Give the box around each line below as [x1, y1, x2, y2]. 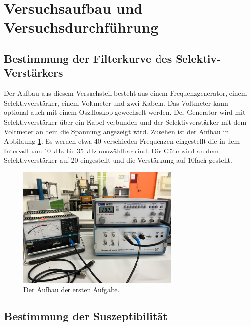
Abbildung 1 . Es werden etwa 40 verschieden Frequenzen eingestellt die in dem [4, 136, 240, 146]
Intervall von [4, 145, 42, 155]
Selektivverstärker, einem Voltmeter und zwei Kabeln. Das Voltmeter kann [4, 97, 228, 108]
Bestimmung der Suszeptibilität [4, 308, 168, 324]
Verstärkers [4, 65, 63, 80]
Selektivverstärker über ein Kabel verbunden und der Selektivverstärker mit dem [4, 116, 247, 127]
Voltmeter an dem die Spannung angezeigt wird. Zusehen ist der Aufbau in [4, 126, 229, 136]
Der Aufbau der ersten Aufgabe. [23, 284, 120, 295]
